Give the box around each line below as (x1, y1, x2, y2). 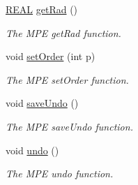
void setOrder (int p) (6, 49, 95, 64)
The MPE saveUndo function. (6, 119, 133, 133)
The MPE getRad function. (6, 25, 121, 40)
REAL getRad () (6, 2, 78, 16)
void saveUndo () (6, 96, 79, 110)
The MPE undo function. (6, 166, 114, 181)
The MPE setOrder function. (6, 72, 129, 87)
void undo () (6, 142, 59, 157)
